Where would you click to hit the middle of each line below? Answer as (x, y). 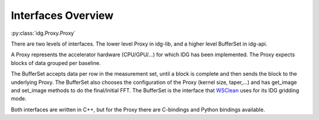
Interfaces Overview (62, 15)
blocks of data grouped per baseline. (56, 63)
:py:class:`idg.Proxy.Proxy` (43, 33)
